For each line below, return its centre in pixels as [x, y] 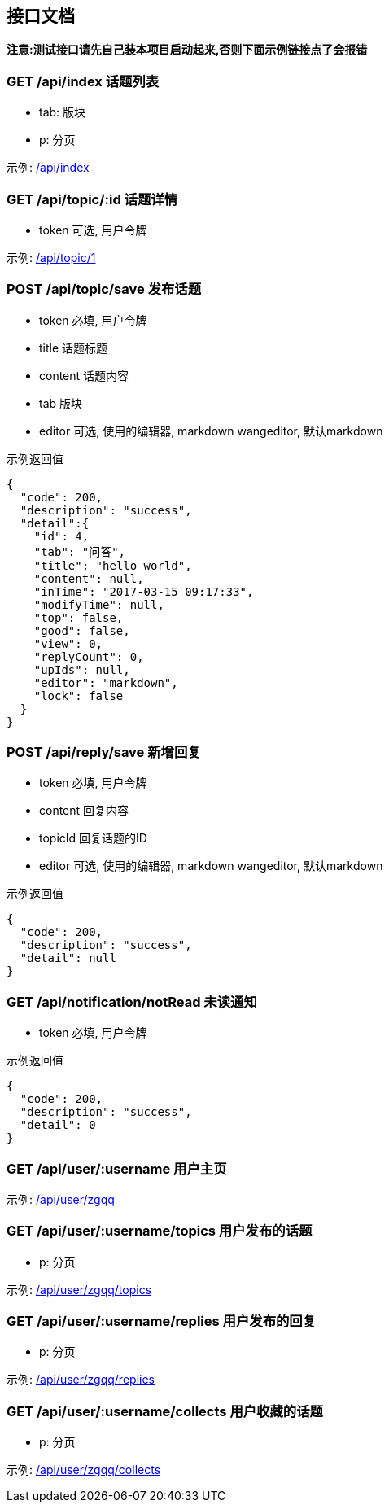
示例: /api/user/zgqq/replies [81, 1380]
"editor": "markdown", [106, 682]
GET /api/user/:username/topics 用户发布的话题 [160, 1231]
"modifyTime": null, [99, 604]
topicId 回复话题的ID [93, 838]
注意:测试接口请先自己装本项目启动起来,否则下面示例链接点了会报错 [187, 50]
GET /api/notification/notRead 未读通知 [132, 1002]
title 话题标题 [74, 348]
